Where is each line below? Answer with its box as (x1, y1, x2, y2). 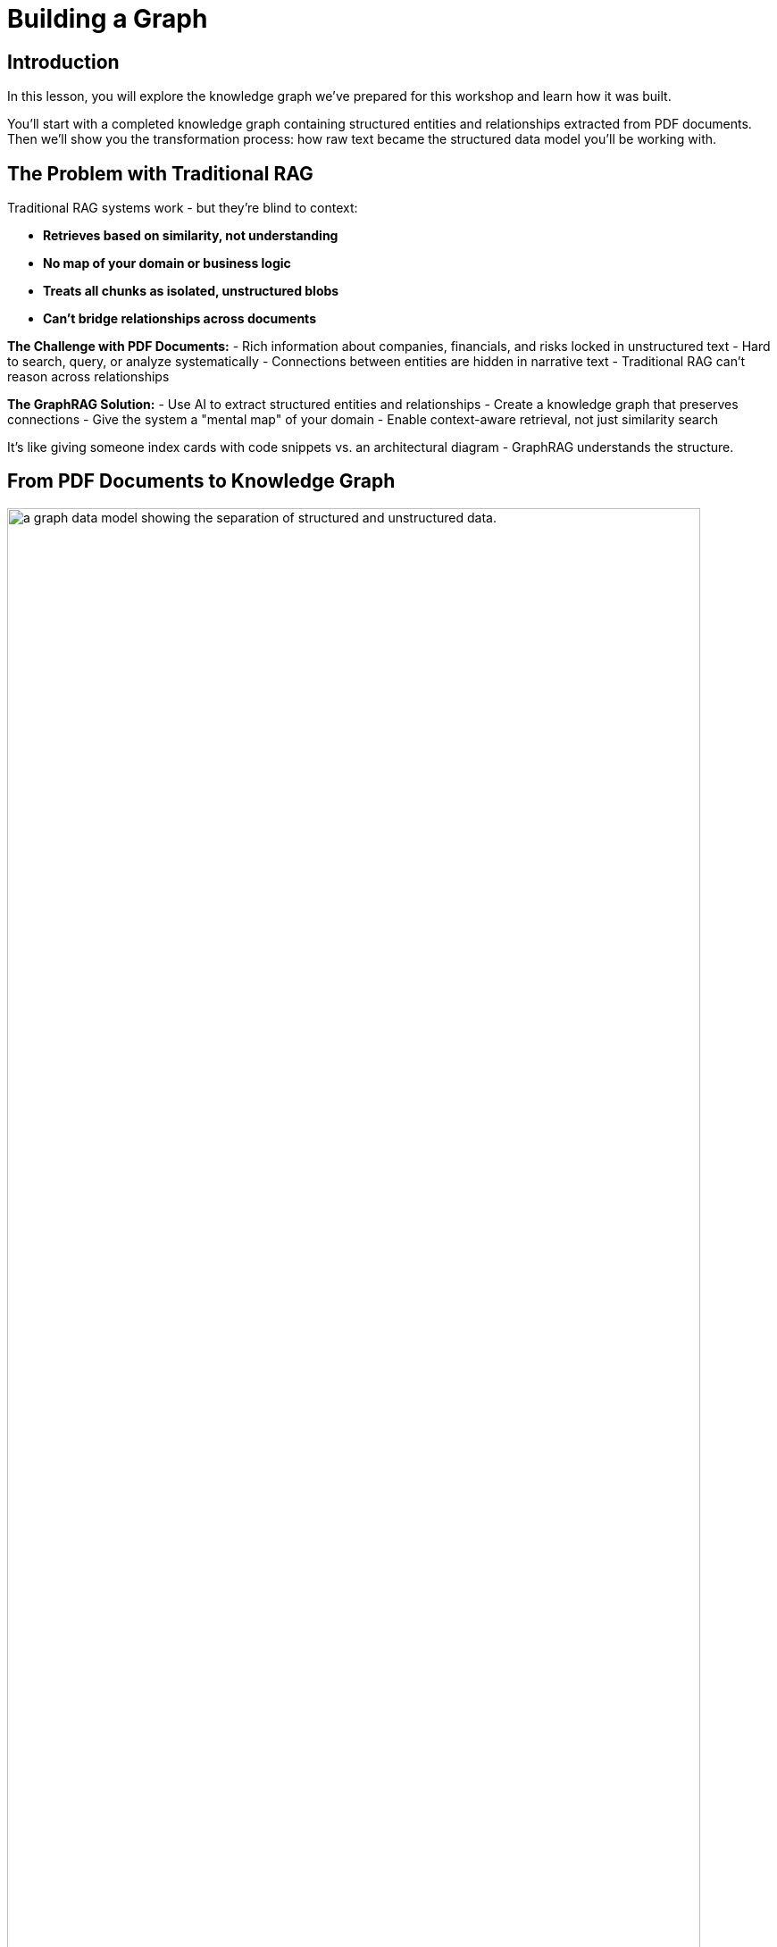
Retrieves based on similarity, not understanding (43, 228, 338, 244)
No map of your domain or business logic (43, 255, 291, 272)
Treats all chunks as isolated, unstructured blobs (43, 283, 339, 299)
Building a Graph (7, 4, 208, 34)
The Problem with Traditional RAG (7, 162, 313, 185)
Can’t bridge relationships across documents (43, 311, 316, 327)
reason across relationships (7, 369, 170, 385)
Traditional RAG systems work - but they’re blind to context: (7, 200, 358, 216)
